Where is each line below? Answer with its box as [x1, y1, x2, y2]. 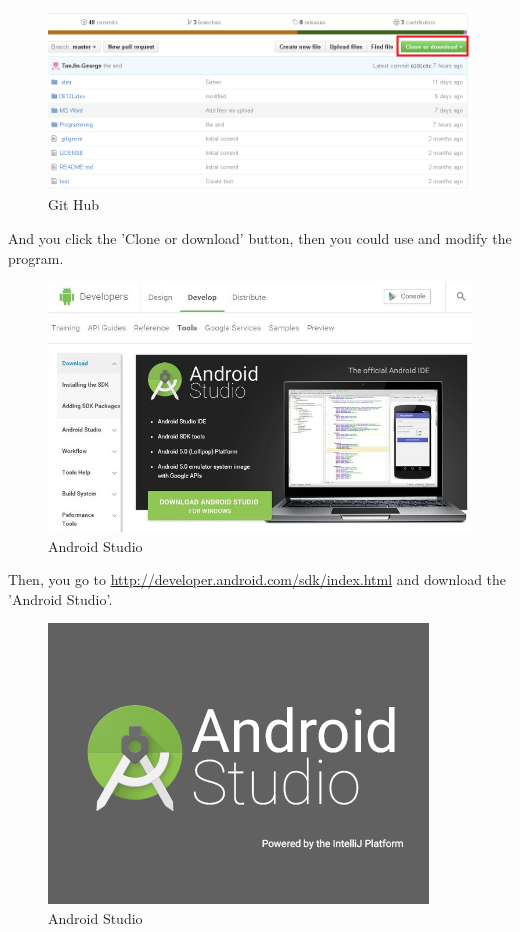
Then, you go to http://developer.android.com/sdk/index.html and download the [8, 569, 507, 590]
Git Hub [48, 194, 100, 215]
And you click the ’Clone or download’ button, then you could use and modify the [8, 228, 512, 248]
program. [8, 247, 64, 268]
